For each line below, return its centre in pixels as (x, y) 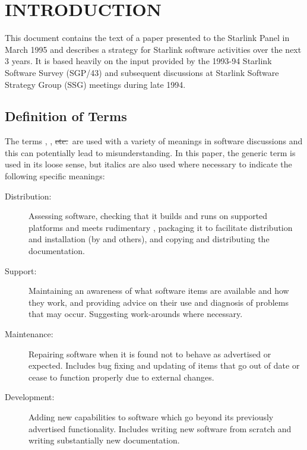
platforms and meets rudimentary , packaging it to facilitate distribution (161, 227)
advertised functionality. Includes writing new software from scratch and (160, 428)
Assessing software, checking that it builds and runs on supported (148, 216)
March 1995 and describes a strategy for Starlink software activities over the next (153, 49)
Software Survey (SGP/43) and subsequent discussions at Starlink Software (142, 72)
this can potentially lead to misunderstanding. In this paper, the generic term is (150, 152)
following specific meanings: (55, 176)
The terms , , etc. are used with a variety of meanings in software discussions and (154, 141)
